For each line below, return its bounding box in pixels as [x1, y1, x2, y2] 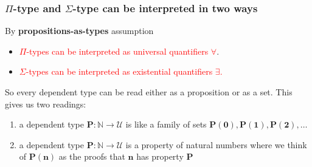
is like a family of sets [125, 118, 207, 131]
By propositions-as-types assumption [5, 24, 154, 37]
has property [136, 150, 184, 163]
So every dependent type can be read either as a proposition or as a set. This [5, 86, 293, 98]
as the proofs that [58, 150, 125, 163]
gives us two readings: [5, 97, 86, 110]
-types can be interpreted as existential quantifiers [26, 65, 213, 78]
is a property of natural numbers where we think [125, 138, 307, 151]
